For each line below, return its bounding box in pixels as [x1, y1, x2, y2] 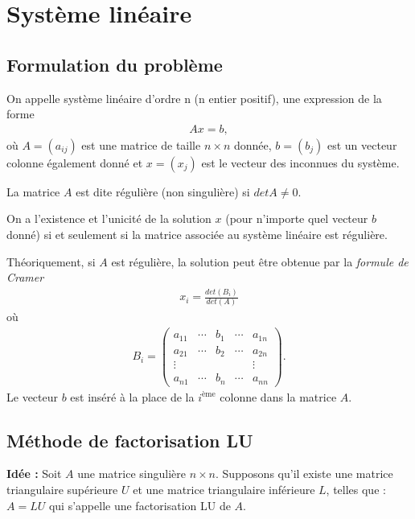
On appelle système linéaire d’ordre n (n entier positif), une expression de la [6, 89, 382, 106]
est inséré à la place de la [70, 388, 195, 405]
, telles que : [326, 481, 386, 497]
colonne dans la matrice [220, 388, 337, 405]
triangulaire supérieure [6, 481, 118, 497]
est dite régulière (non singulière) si [76, 183, 250, 200]
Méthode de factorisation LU [6, 427, 253, 452]
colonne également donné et [6, 154, 143, 171]
